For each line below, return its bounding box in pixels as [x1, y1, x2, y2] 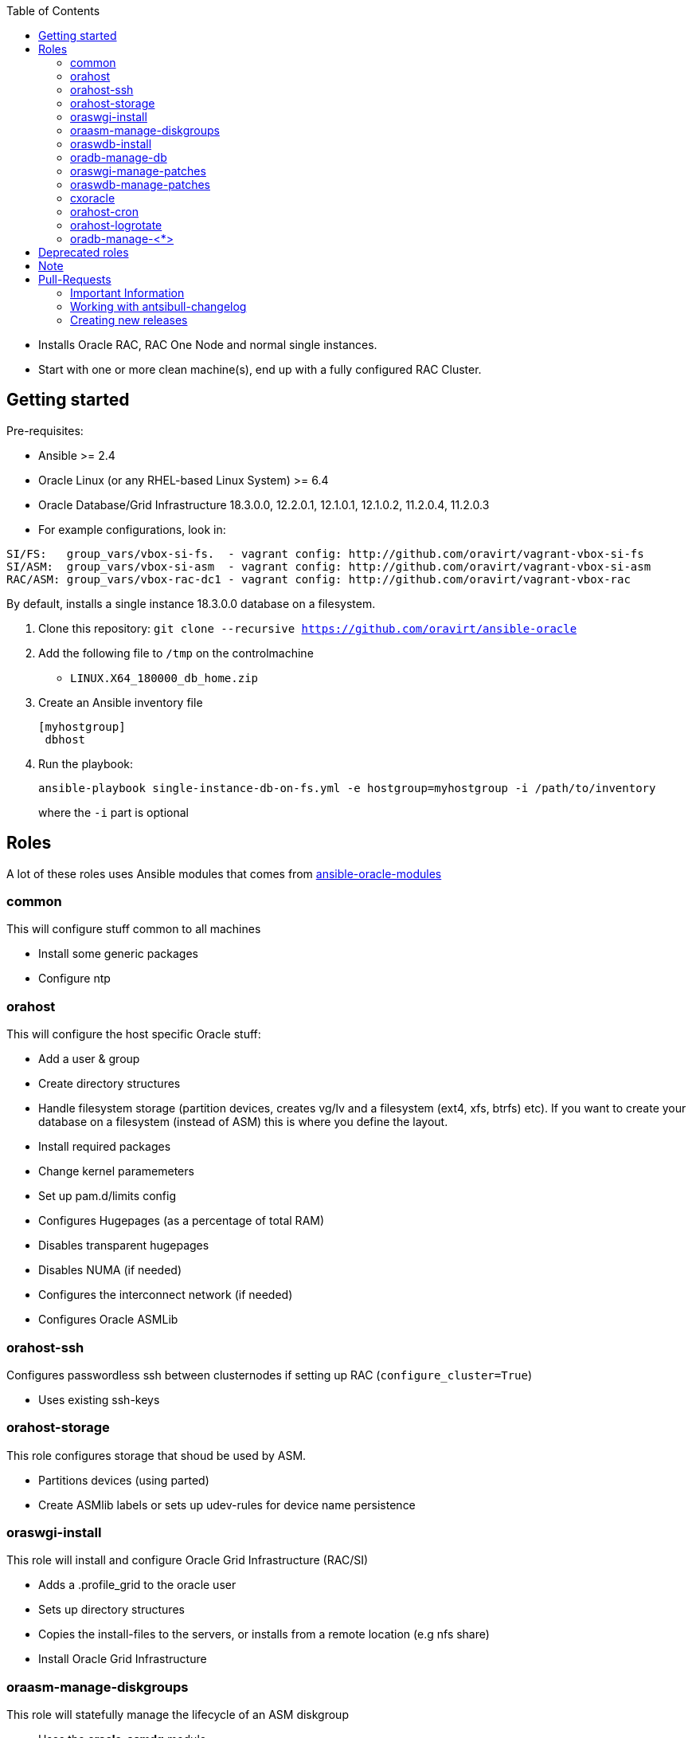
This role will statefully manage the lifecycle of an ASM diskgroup [6, 1708, 349, 1722]
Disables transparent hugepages [38, 1238, 209, 1253]
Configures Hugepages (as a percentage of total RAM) [38, 1214, 325, 1228]
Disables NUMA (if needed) [38, 1263, 182, 1277]
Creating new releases [70, 313, 188, 327]
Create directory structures [38, 1077, 181, 1091]
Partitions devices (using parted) [38, 1473, 209, 1487]
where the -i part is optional [38, 805, 189, 819]
